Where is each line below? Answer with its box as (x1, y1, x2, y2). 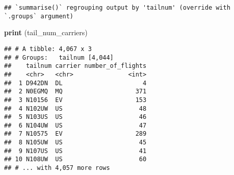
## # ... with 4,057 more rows (4, 164, 110, 172)
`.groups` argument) (4, 12, 74, 20)
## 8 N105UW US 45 (4, 139, 147, 146)
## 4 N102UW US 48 (4, 105, 147, 112)
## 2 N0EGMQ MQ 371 (4, 88, 147, 95)
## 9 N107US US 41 (4, 147, 147, 155)
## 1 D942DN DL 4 (4, 79, 147, 87)
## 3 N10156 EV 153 (4, 96, 147, 104)
